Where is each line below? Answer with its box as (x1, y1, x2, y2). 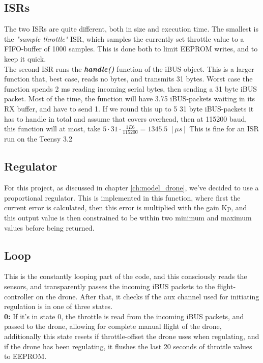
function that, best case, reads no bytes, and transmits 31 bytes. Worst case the (4, 73, 253, 84)
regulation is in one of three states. (4, 301, 113, 312)
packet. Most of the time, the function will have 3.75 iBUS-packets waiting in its (4, 93, 255, 104)
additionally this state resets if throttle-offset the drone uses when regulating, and (4, 330, 259, 341)
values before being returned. (4, 222, 95, 233)
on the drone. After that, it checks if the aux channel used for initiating (36, 291, 259, 301)
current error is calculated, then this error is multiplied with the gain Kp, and (4, 202, 247, 213)
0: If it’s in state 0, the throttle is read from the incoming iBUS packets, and (4, 311, 244, 321)
